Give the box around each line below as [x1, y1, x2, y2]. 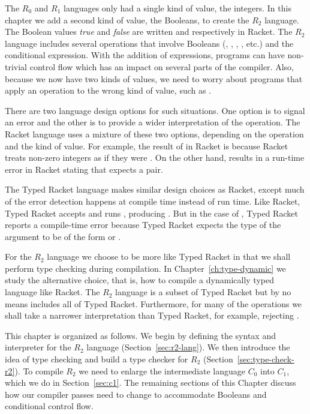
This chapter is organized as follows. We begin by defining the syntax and [5, 329, 276, 341]
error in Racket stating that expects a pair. [5, 163, 163, 175]
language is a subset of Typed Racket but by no [115, 286, 291, 298]
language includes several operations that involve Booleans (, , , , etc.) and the [5, 37, 294, 49]
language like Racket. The [5, 286, 100, 298]
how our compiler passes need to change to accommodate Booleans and [5, 388, 267, 400]
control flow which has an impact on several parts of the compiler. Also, [29, 60, 294, 73]
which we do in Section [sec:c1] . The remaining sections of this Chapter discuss [5, 376, 296, 389]
